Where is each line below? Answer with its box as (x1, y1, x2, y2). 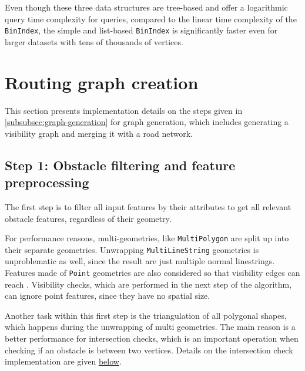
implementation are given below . (5, 355, 122, 367)
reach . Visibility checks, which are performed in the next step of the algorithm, (5, 278, 292, 290)
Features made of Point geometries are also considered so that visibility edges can (5, 267, 300, 279)
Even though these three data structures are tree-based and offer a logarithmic (5, 1, 288, 13)
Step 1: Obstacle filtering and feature (5, 156, 236, 174)
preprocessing (5, 173, 89, 191)
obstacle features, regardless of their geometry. (5, 212, 172, 224)
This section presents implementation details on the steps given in (5, 104, 243, 116)
